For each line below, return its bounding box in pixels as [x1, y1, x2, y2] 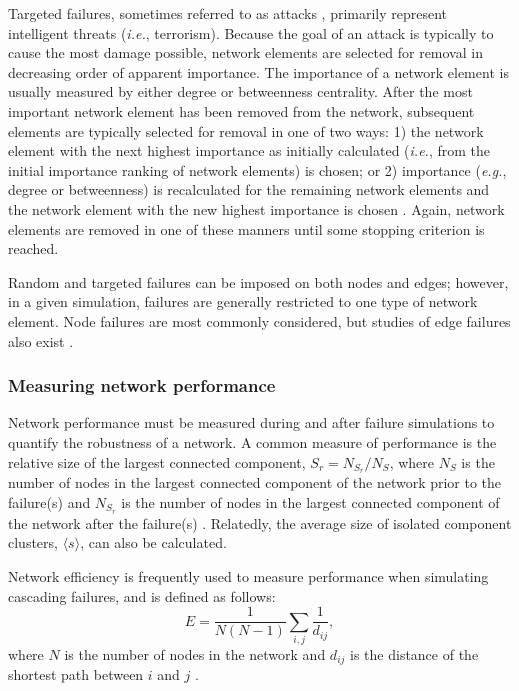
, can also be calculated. [80, 532, 227, 553]
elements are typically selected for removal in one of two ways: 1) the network [8, 120, 484, 141]
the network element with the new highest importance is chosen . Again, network [8, 198, 505, 219]
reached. [8, 238, 59, 259]
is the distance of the [350, 643, 479, 664]
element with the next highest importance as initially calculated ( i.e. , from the [8, 140, 490, 161]
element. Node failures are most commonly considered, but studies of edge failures [8, 310, 511, 331]
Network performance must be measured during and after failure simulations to [8, 412, 495, 433]
